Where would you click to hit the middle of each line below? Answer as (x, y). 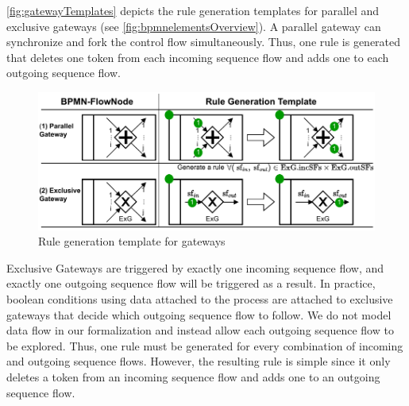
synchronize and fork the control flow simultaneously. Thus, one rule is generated (204, 42)
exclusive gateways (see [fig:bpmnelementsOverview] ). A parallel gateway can (194, 26)
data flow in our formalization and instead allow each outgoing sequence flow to (200, 330)
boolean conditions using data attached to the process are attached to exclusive (200, 299)
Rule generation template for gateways (132, 241)
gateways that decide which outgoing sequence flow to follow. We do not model (199, 314)
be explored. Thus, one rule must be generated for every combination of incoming (205, 345)
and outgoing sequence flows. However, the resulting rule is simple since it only (199, 361)
